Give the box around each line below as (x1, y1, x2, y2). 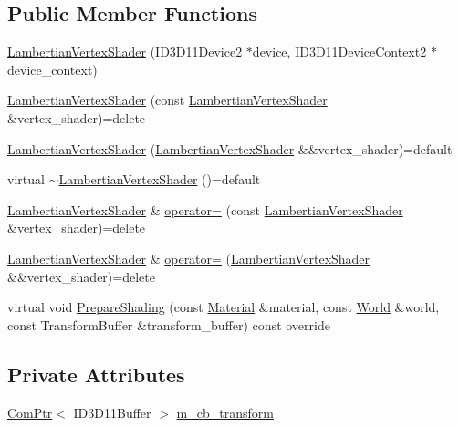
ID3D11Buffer (73, 402, 151, 422)
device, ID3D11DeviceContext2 (252, 42, 427, 61)
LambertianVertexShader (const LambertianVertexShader (7, 90, 328, 109)
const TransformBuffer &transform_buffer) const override (7, 315, 330, 334)
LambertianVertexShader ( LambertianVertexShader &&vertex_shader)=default (7, 139, 453, 158)
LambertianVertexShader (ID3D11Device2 (7, 42, 243, 61)
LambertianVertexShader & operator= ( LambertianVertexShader (7, 248, 370, 267)
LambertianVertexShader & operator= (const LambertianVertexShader (7, 200, 403, 219)
